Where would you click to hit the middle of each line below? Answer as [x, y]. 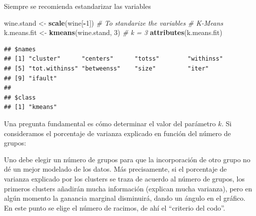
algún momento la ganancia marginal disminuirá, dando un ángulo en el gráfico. [125, 198]
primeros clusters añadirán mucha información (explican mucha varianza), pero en [128, 188]
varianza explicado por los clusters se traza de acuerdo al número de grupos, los [124, 178]
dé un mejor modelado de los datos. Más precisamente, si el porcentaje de [115, 169]
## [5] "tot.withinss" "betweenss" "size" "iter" [107, 68]
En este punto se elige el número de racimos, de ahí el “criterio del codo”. [115, 207]
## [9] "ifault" [31, 78]
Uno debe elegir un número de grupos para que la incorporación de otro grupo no [127, 159]
